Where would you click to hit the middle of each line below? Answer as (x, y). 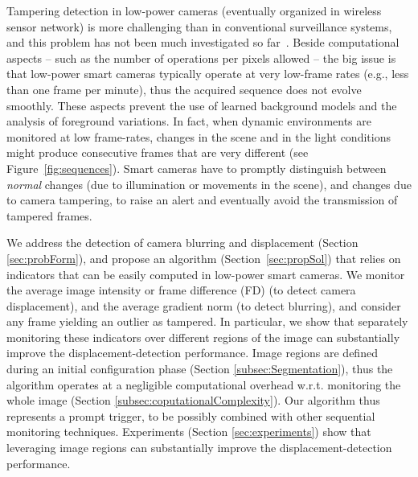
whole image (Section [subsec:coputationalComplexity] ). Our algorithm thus (193, 400)
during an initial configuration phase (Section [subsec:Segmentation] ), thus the (200, 369)
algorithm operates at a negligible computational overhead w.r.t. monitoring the (204, 384)
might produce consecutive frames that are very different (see (158, 152)
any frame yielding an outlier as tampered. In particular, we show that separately (207, 321)
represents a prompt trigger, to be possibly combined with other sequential (191, 415)
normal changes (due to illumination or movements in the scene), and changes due (209, 184)
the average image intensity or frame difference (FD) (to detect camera (181, 290)
